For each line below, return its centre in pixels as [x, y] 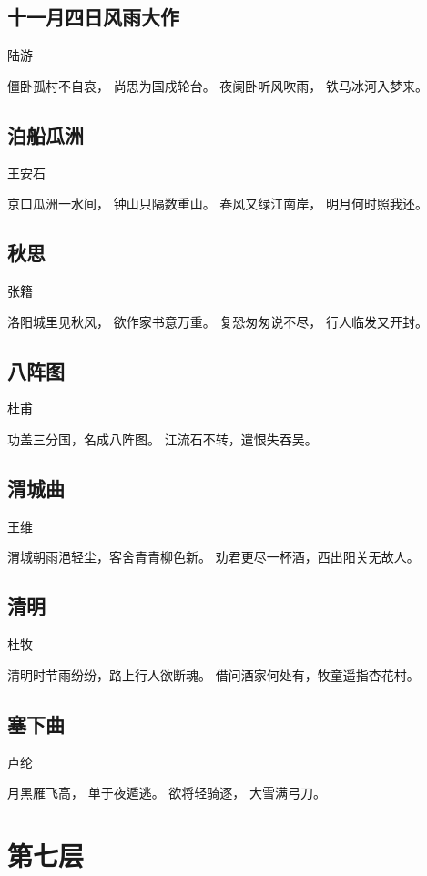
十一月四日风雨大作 [93, 17]
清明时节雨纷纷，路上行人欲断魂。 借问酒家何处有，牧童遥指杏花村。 [213, 674]
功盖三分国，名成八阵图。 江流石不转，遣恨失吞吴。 [163, 438]
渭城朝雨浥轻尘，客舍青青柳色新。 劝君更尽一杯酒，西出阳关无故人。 [213, 557]
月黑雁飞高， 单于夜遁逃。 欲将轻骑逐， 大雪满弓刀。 [167, 793]
